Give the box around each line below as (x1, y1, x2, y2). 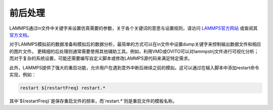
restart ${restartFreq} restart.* (20, 85, 106, 90)
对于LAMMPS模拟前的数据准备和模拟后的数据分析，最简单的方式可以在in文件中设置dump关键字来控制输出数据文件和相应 (9, 41, 261, 47)
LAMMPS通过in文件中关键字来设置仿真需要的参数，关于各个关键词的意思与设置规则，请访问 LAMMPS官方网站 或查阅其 (9, 25, 258, 31)
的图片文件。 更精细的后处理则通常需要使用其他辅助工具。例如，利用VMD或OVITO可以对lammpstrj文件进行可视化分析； (9, 48, 259, 54)
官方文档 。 (9, 32, 32, 38)
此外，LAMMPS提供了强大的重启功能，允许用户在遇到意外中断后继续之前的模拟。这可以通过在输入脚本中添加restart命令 (9, 64, 259, 70)
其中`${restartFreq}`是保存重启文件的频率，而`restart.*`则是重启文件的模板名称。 (9, 98, 177, 104)
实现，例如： (9, 71, 36, 77)
